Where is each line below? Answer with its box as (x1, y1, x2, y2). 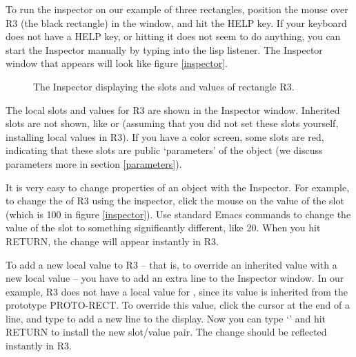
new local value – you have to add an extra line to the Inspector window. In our (6, 271, 344, 285)
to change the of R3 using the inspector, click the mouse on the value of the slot (6, 193, 344, 208)
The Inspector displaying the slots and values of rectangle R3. (33, 79, 295, 93)
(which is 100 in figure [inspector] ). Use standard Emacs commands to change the (6, 206, 351, 221)
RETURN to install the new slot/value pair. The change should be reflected (6, 325, 327, 339)
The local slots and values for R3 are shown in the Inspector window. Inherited (6, 102, 340, 117)
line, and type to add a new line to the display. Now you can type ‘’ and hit (6, 311, 326, 325)
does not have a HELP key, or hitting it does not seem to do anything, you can (6, 29, 341, 44)
